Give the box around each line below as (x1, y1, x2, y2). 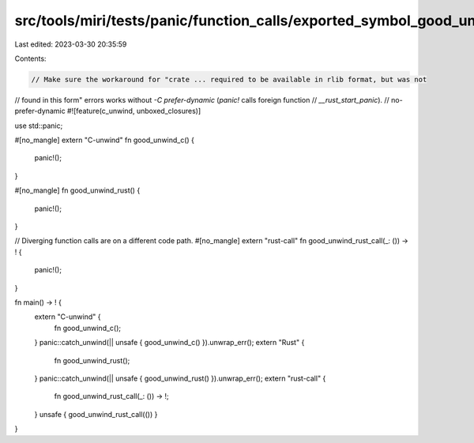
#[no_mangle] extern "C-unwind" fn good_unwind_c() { (14, 135, 195, 145)
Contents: (14, 54, 47, 63)
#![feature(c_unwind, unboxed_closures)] (67, 107, 201, 116)
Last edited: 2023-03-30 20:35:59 (14, 39, 127, 49)
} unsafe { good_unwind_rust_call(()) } (34, 409, 158, 419)
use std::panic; (14, 121, 63, 130)
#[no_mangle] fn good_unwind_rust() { (14, 186, 141, 195)
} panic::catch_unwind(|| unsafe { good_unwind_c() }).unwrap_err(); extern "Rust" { (34, 338, 305, 347)
